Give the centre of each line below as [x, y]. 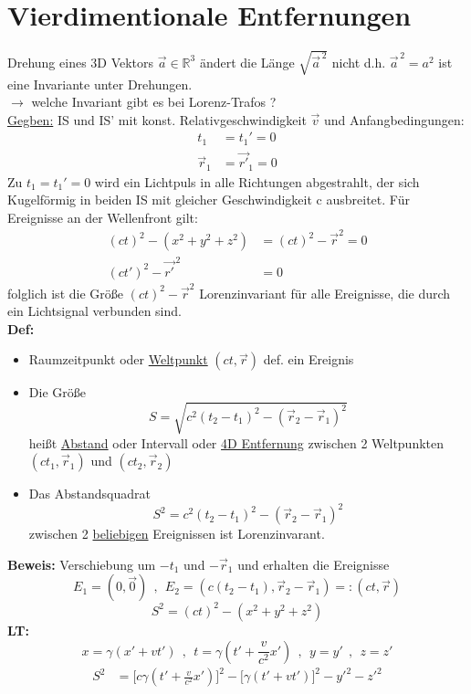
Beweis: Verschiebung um [82, 564]
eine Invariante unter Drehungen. [100, 84]
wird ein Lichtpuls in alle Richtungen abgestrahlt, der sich [257, 181]
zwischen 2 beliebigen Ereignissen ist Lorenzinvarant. [177, 534]
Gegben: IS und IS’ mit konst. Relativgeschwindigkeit [157, 119]
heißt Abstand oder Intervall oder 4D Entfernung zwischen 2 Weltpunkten [236, 442]
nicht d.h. [359, 62]
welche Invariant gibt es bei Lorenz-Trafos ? [154, 102]
